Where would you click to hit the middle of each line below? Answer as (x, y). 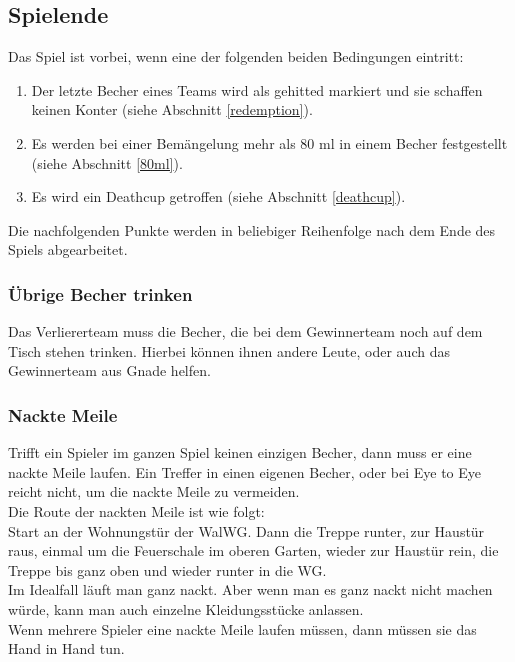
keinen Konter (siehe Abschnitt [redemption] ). (172, 109)
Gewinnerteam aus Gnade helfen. (109, 370)
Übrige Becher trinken (100, 293)
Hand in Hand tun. (66, 648)
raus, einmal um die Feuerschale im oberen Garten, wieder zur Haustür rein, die (253, 550)
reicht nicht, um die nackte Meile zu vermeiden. (154, 491)
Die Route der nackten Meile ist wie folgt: (136, 510)
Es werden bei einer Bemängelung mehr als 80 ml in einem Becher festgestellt (269, 142)
